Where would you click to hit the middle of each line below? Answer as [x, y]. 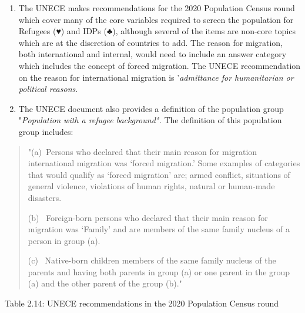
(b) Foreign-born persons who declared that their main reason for [148, 217]
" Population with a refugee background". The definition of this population [150, 120]
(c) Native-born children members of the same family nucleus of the [152, 260]
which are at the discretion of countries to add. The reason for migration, [151, 42]
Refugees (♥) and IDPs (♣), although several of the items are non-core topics [157, 31]
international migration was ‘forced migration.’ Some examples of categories [164, 163]
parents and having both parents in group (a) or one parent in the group [159, 271]
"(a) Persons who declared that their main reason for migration [143, 151]
